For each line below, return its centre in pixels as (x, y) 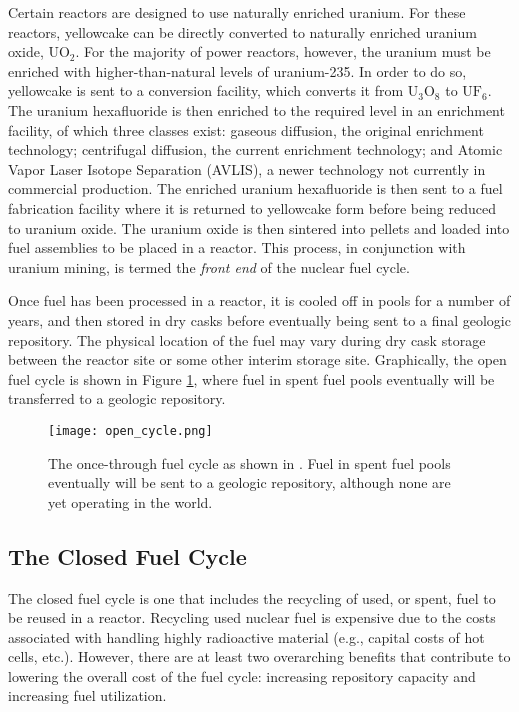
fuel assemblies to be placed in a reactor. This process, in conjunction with (237, 247)
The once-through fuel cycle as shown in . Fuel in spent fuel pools (249, 462)
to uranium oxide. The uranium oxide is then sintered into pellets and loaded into (259, 227)
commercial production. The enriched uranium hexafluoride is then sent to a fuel (255, 188)
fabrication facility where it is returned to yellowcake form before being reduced (252, 207)
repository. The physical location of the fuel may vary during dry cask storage (247, 339)
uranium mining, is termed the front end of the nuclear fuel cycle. (209, 266)
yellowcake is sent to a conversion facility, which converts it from (206, 90)
